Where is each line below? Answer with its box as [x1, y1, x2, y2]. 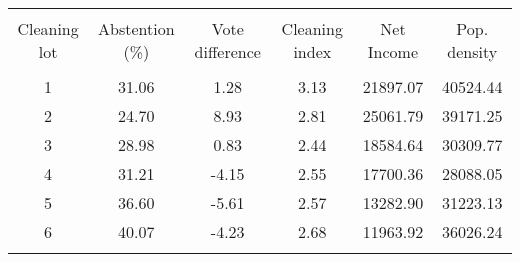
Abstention [98, 17, 175, 40]
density [447, 40, 498, 63]
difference [194, 40, 261, 63]
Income [367, 40, 419, 63]
